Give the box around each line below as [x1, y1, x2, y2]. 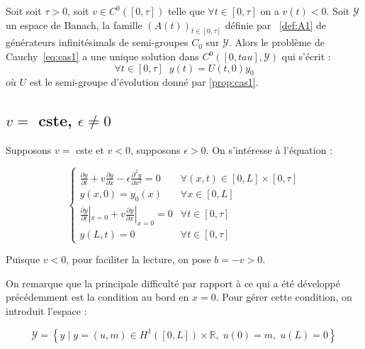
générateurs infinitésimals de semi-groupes [6, 35, 189, 50]
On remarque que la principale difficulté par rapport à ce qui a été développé [6, 275, 340, 290]
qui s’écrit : [281, 49, 331, 64]
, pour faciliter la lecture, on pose [66, 252, 211, 267]
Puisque [6, 252, 40, 267]
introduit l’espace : [6, 304, 87, 318]
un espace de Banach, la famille [6, 17, 142, 32]
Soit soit [6, 4, 42, 18]
